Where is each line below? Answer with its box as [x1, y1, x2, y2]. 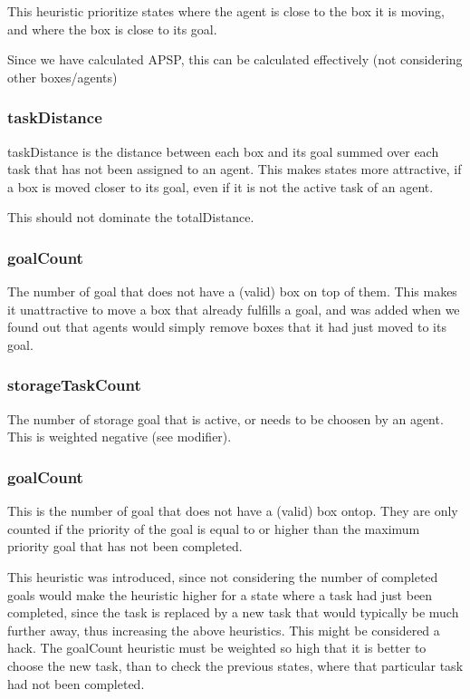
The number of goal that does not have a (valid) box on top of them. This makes [7, 282, 457, 301]
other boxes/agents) [7, 67, 118, 86]
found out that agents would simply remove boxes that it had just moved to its [7, 317, 446, 336]
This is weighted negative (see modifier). [7, 427, 232, 446]
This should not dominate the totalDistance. [7, 208, 254, 227]
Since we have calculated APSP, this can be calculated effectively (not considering [7, 50, 463, 69]
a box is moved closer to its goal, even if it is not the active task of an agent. [7, 177, 434, 196]
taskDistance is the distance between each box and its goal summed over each [7, 141, 439, 160]
